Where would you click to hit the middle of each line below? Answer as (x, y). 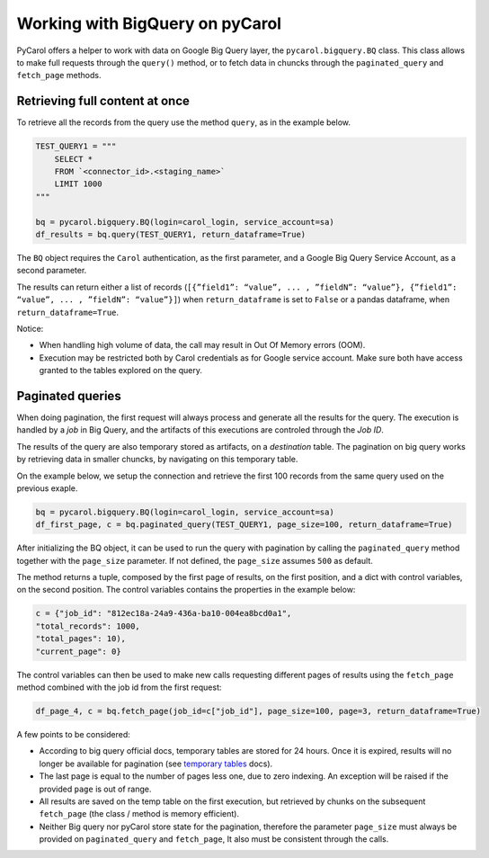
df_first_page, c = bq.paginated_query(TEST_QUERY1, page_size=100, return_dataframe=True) (244, 525)
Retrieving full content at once (103, 101)
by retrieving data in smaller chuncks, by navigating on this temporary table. (157, 460)
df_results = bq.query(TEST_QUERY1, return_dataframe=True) (171, 234)
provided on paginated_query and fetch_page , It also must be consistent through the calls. (214, 839)
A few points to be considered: (73, 734)
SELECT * (74, 159)
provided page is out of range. (95, 789)
